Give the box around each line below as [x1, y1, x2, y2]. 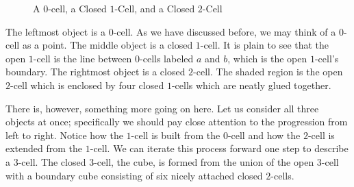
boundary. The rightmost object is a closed [5, 64, 186, 79]
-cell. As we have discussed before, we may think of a [113, 24, 336, 38]
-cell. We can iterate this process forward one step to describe [90, 141, 349, 155]
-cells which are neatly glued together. [171, 77, 331, 92]
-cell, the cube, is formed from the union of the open [94, 154, 314, 169]
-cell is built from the [131, 127, 220, 142]
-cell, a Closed [48, 1, 107, 15]
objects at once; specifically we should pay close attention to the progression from [5, 114, 348, 129]
